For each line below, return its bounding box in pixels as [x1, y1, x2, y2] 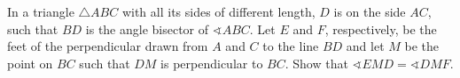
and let [346, 37, 385, 55]
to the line [262, 37, 319, 55]
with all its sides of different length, [121, 3, 316, 20]
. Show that [285, 53, 348, 72]
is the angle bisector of [85, 19, 209, 38]
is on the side [333, 3, 406, 20]
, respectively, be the [324, 19, 437, 38]
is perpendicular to [160, 53, 263, 72]
